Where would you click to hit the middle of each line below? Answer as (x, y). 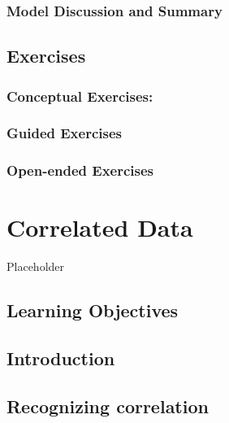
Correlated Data (100, 227)
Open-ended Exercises (80, 170)
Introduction (61, 358)
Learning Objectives (93, 310)
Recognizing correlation (108, 406)
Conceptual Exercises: (80, 96)
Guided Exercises (64, 133)
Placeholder (36, 266)
